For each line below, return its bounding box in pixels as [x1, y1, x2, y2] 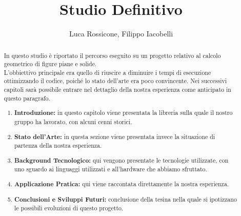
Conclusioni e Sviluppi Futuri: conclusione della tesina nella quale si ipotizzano [14, 194, 237, 204]
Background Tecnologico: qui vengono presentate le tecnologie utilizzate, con [14, 155, 229, 165]
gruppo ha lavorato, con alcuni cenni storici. [14, 117, 132, 126]
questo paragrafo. [4, 93, 50, 102]
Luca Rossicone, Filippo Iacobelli [69, 28, 173, 39]
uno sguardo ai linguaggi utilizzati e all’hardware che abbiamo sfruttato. [14, 165, 207, 173]
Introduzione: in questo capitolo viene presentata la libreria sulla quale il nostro [14, 108, 233, 117]
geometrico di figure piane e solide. [4, 60, 97, 68]
